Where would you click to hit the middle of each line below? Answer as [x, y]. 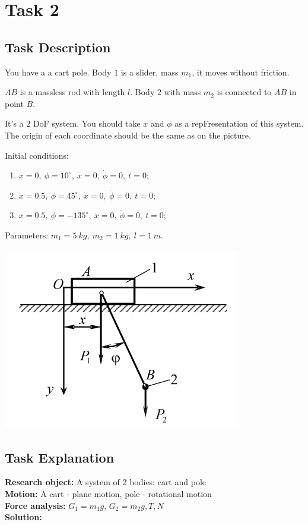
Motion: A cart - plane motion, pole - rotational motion [108, 493]
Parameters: [27, 235]
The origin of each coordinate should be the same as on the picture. [128, 135]
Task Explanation [60, 457]
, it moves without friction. [241, 72]
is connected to [244, 92]
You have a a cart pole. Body [58, 72]
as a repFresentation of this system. [239, 123]
